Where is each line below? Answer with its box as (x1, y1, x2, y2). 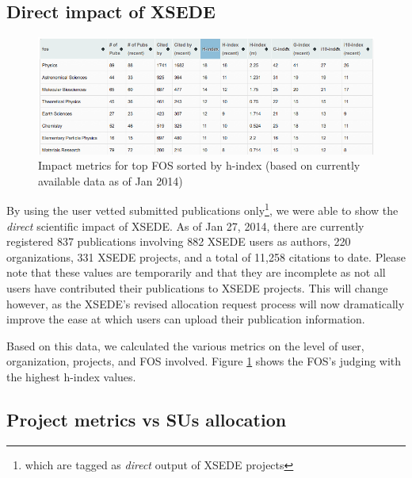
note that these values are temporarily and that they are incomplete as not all (6, 264, 386, 281)
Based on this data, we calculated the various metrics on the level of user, (6, 337, 364, 354)
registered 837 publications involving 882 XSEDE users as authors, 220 (6, 233, 351, 250)
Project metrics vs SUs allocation (6, 407, 287, 432)
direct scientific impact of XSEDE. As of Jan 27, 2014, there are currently (6, 217, 364, 234)
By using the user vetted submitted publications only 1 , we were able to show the (6, 200, 399, 219)
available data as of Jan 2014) (38, 172, 183, 189)
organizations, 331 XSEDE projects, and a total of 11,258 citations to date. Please (6, 248, 406, 265)
